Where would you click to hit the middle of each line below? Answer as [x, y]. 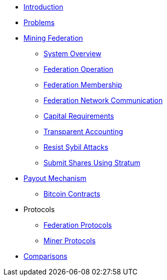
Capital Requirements [79, 116]
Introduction [43, 7]
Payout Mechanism [55, 178]
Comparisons [45, 256]
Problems [39, 22]
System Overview [72, 54]
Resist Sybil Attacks [76, 147]
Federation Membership [83, 85]
